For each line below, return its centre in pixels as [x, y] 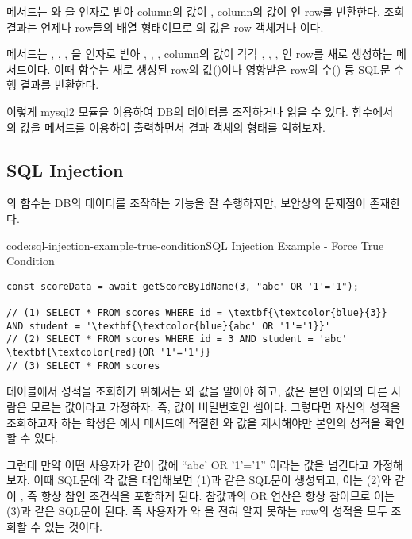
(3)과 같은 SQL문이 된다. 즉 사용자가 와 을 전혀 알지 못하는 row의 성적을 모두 [197, 511]
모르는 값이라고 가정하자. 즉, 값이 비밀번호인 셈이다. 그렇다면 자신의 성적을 [216, 406]
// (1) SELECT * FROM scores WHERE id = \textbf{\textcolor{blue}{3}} [197, 313]
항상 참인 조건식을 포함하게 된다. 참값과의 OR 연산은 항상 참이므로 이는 [218, 495]
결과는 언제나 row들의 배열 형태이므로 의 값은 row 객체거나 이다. [165, 27]
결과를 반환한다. [60, 85]
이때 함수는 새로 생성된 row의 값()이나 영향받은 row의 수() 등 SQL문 [222, 69]
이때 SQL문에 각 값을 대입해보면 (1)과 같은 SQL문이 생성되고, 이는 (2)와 [212, 480]
